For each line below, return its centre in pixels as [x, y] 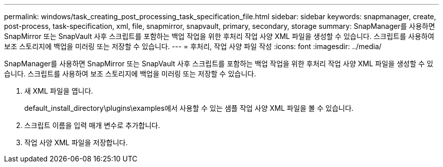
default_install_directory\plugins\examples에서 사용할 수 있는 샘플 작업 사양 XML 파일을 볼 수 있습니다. [189, 108]
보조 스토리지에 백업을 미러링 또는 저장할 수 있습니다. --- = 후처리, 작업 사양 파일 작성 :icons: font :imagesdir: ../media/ [193, 46]
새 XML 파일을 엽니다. [59, 91]
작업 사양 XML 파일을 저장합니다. [76, 142]
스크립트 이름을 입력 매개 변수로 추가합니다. [92, 125]
